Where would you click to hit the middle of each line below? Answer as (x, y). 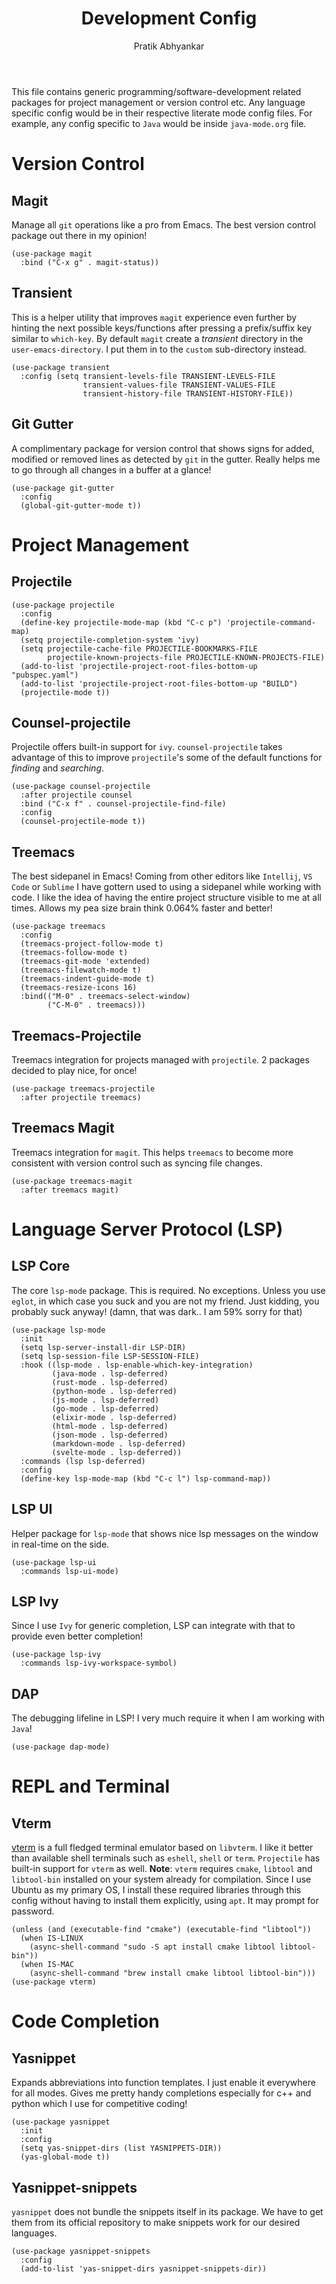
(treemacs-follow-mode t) (74, 953)
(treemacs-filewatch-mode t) (81, 970)
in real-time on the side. (60, 1544)
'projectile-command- (270, 622)
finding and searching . (58, 768)
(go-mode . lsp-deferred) (105, 1408)
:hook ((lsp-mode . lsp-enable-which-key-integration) (137, 1365)
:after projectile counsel (76, 795)
